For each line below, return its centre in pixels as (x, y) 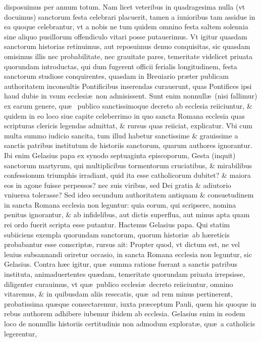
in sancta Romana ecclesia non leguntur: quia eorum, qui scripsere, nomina (120, 204)
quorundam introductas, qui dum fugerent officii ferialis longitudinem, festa (121, 66)
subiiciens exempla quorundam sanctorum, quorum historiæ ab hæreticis (117, 234)
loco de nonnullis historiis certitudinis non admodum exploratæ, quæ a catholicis (130, 323)
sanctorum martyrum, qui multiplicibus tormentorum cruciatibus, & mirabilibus (128, 165)
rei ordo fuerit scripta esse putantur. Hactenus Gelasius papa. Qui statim (117, 225)
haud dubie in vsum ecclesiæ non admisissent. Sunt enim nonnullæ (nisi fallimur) (131, 96)
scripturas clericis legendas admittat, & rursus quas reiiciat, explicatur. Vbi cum (128, 126)
